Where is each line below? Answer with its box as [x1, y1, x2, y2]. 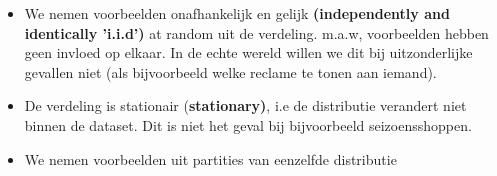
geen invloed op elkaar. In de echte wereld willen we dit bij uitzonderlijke [24, 42, 473, 63]
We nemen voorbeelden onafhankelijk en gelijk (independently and [24, 3, 450, 23]
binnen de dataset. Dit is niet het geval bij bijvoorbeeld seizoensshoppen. [24, 114, 472, 135]
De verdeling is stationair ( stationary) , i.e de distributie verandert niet [24, 95, 467, 116]
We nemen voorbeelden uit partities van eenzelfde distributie [24, 148, 397, 169]
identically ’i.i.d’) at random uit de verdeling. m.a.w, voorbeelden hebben [24, 22, 489, 43]
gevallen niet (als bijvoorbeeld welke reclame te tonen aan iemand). [24, 61, 437, 82]
